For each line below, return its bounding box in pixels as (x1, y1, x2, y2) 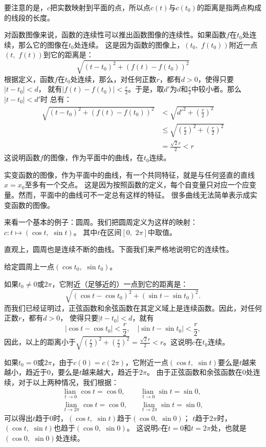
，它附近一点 (125, 356, 169, 367)
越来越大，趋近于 (82, 367, 140, 377)
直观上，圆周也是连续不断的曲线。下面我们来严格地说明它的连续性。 (4, 244, 233, 254)
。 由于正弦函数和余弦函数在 (147, 367, 242, 377)
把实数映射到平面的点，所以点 (50, 2, 151, 12)
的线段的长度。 (4, 12, 54, 23)
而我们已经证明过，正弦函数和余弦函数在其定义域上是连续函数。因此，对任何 (4, 302, 262, 313)
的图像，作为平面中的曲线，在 (43, 152, 144, 163)
